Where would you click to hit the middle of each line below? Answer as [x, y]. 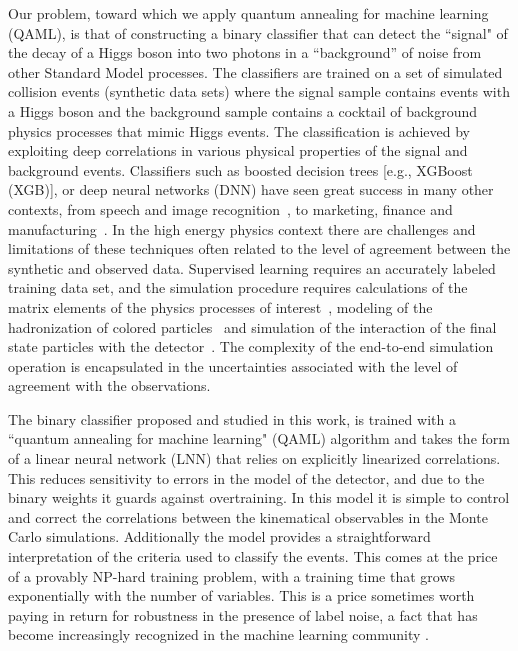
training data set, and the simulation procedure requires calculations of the [238, 287]
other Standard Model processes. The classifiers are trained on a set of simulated [255, 71]
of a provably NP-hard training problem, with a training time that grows [232, 575]
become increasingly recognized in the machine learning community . [218, 634]
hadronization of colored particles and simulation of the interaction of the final [252, 326]
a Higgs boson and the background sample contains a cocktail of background [243, 110]
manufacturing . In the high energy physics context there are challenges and [242, 228]
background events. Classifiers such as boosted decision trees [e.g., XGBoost [240, 169]
